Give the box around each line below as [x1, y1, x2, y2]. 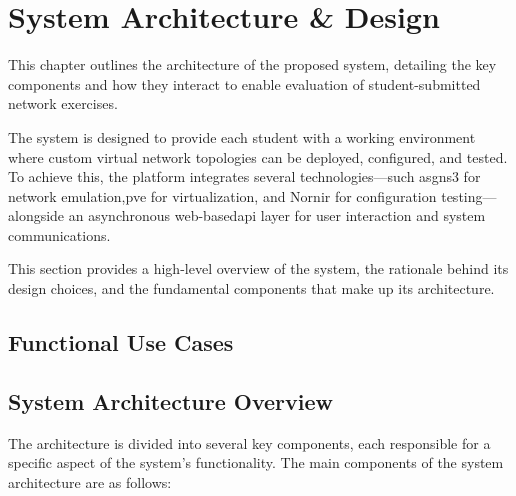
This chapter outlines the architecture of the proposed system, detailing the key [8, 54, 497, 75]
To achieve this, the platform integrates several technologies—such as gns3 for [8, 166, 481, 187]
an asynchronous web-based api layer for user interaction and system [68, 205, 486, 226]
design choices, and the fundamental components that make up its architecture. [8, 278, 495, 299]
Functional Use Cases [8, 327, 234, 358]
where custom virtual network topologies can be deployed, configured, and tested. [8, 146, 508, 167]
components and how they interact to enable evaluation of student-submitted [8, 73, 481, 94]
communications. [8, 224, 111, 245]
